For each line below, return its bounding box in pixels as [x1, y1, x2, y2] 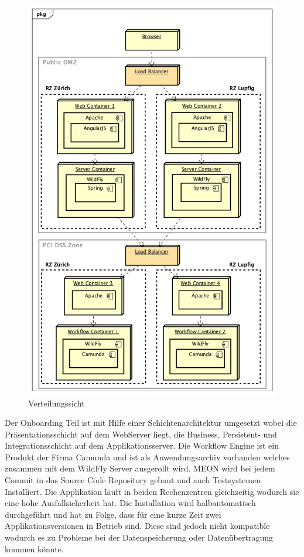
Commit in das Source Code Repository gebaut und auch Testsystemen [5, 474, 261, 486]
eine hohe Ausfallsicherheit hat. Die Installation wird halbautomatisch [5, 497, 256, 509]
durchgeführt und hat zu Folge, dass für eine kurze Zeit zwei [5, 508, 221, 520]
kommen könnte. [5, 542, 64, 555]
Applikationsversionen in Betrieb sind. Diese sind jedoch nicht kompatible [5, 520, 270, 532]
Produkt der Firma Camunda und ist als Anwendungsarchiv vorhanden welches [5, 450, 290, 463]
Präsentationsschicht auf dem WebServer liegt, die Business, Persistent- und [5, 428, 277, 440]
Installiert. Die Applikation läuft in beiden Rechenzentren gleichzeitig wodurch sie [5, 485, 299, 497]
